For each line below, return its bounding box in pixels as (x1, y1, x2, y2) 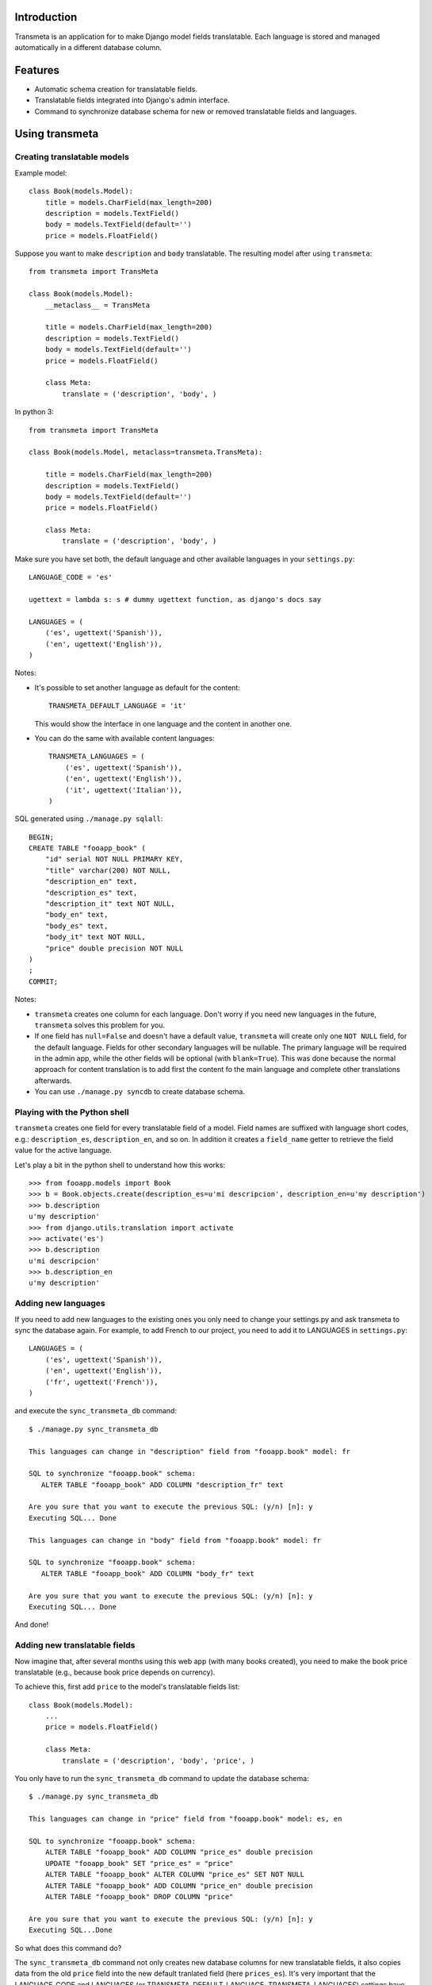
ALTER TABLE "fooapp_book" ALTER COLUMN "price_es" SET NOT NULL (44, 1870, 305, 1879)
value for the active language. (14, 1146, 113, 1155)
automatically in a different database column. (14, 42, 162, 52)
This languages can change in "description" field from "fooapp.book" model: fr (29, 1447, 351, 1456)
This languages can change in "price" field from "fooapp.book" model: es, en (29, 1814, 342, 1824)
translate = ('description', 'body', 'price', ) (62, 1756, 255, 1765)
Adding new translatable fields (14, 1640, 136, 1651)
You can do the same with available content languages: (34, 733, 215, 742)
